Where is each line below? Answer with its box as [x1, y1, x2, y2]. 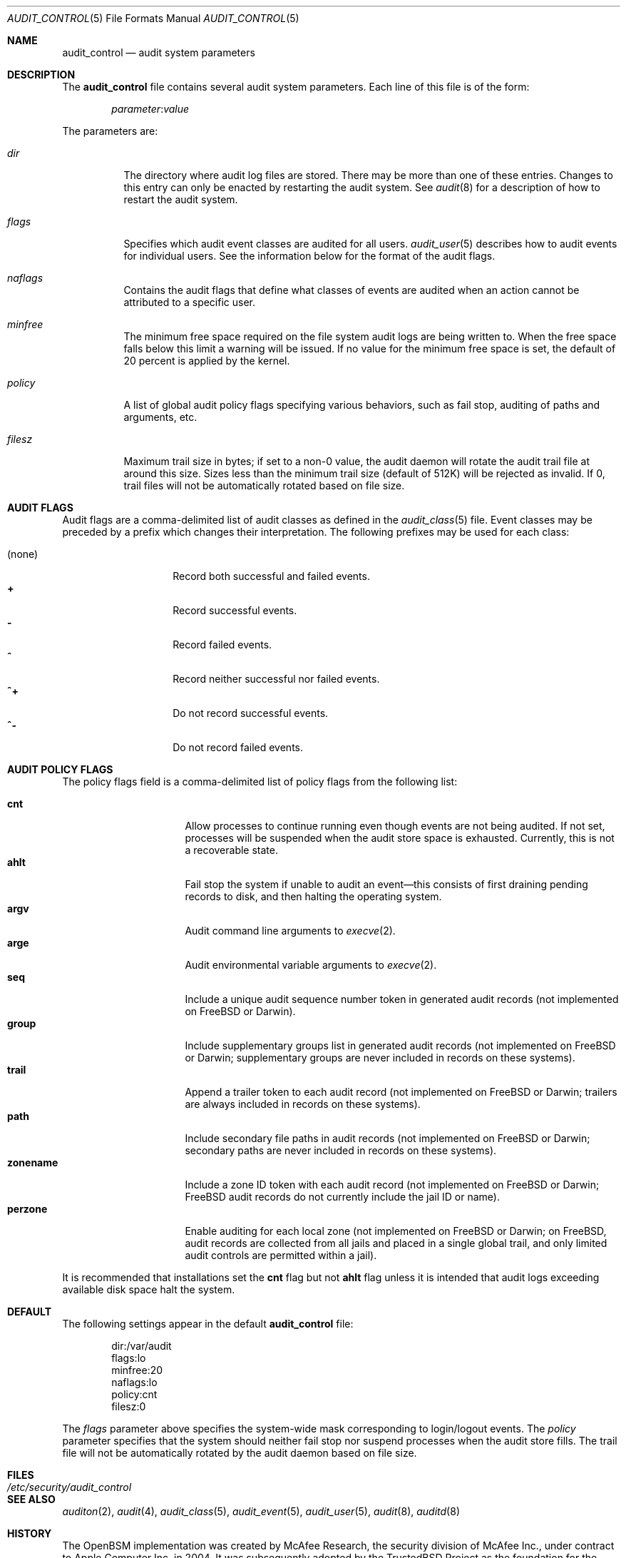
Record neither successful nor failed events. [173, 673, 380, 685]
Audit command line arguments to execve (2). [185, 925, 396, 937]
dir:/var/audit [111, 1340, 172, 1352]
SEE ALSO [7, 1493, 56, 1505]
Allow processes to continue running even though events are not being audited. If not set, [185, 820, 605, 832]
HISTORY [7, 1527, 52, 1539]
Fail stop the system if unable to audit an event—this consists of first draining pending [185, 878, 588, 890]
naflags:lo [111, 1376, 158, 1388]
